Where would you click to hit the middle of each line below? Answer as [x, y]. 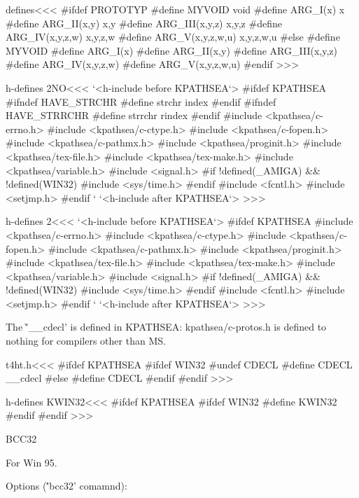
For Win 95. [31, 462]
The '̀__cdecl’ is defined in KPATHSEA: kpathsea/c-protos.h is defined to [166, 327]
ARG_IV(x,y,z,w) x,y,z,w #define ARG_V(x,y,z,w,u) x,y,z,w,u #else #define [173, 37]
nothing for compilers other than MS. [86, 341]
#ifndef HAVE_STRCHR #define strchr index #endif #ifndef [141, 101]
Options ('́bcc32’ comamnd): [66, 486]
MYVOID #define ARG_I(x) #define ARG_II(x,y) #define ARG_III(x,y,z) [171, 50]
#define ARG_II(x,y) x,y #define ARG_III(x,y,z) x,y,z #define [144, 23]
